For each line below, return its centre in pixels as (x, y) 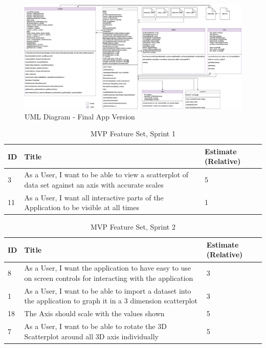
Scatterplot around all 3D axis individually (91, 336)
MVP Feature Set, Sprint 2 (133, 227)
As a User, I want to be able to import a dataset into (108, 290)
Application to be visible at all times (82, 207)
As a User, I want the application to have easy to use (108, 268)
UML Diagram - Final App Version (80, 116)
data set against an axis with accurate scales (94, 184)
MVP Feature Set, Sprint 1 (133, 134)
